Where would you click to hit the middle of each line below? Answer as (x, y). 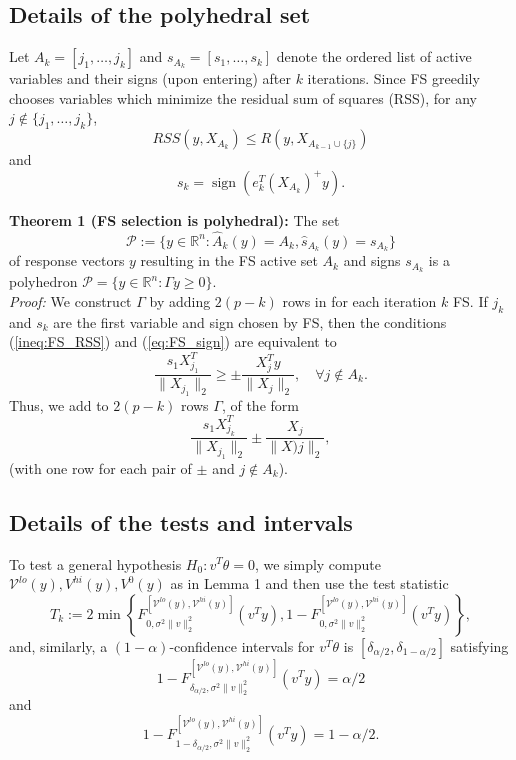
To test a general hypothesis (95, 563)
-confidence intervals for (242, 645)
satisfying (479, 645)
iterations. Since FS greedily (393, 78)
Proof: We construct (70, 300)
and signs (372, 260)
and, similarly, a (58, 645)
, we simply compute (317, 563)
